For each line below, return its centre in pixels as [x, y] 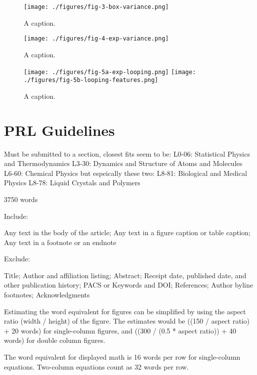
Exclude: [17, 259]
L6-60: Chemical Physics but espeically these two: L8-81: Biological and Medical [126, 173]
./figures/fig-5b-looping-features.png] [91, 80]
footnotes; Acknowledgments [47, 295]
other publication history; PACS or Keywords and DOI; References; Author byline [128, 285]
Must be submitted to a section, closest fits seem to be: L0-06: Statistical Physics [127, 153]
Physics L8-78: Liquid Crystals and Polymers [72, 183]
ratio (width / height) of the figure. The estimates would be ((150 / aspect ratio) [127, 321]
